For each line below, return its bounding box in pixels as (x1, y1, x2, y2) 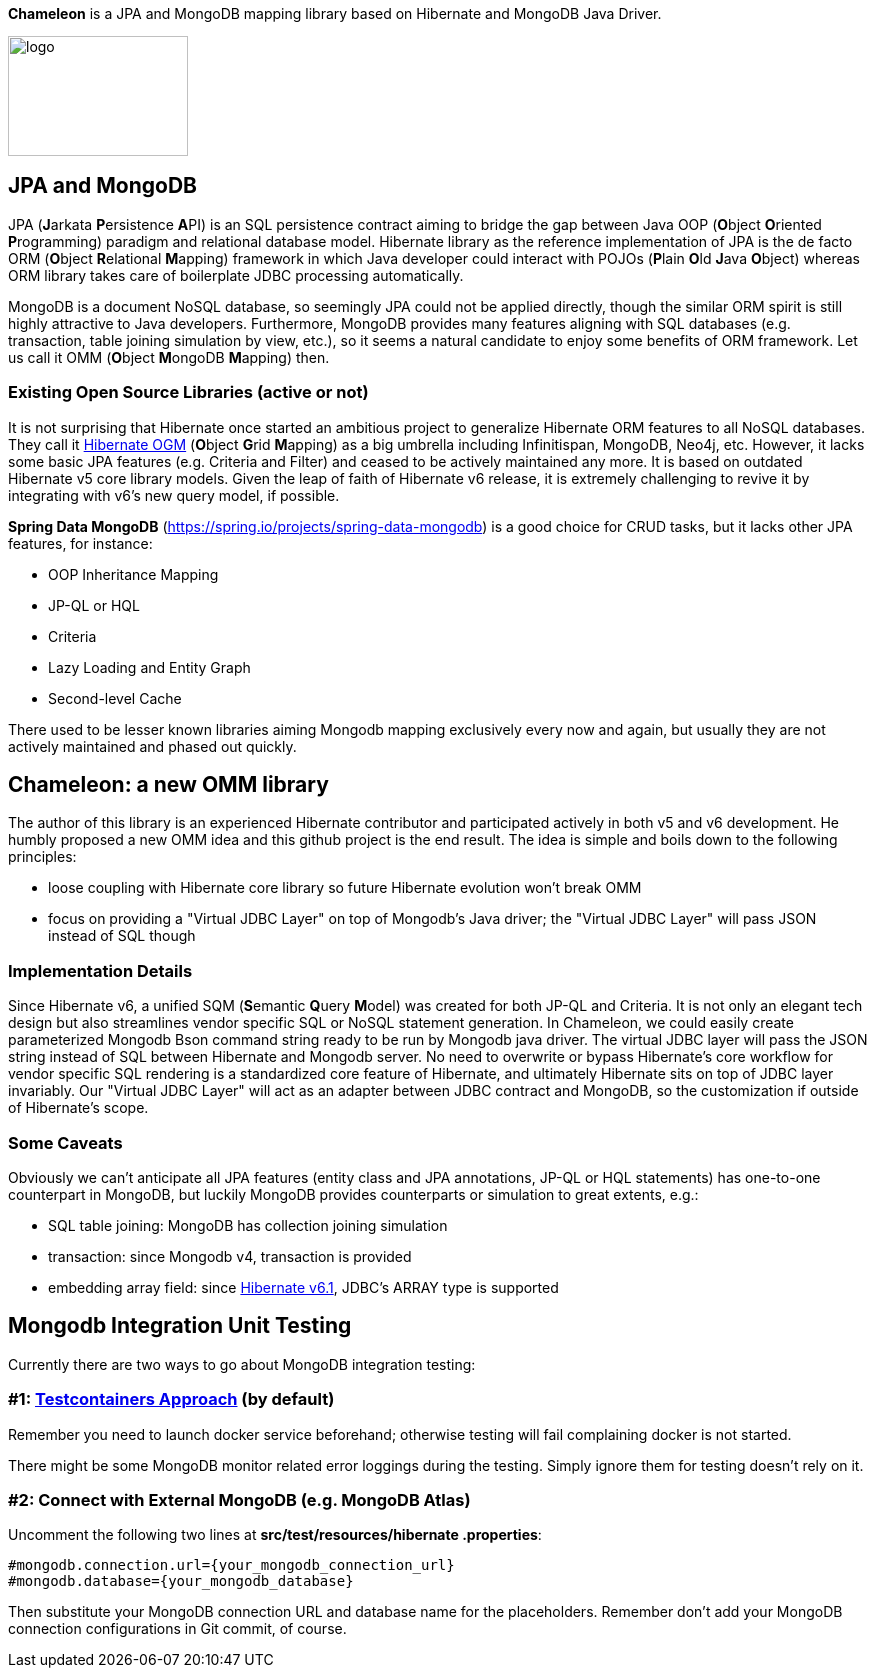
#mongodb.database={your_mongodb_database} (8, 1573, 354, 1590)
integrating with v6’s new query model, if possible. (8, 486, 340, 504)
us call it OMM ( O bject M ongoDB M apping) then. (8, 348, 330, 366)
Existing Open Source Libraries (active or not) (8, 382, 369, 403)
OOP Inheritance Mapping (48, 565, 219, 583)
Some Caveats (8, 1132, 123, 1153)
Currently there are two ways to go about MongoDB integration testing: (8, 1355, 476, 1373)
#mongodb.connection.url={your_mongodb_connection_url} (8, 1557, 455, 1574)
